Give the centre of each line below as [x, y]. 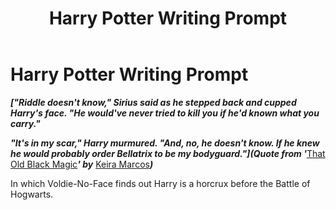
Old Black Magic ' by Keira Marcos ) [82, 164]
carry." [25, 123]
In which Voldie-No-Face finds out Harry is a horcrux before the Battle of [160, 183]
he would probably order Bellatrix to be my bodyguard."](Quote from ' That [168, 153]
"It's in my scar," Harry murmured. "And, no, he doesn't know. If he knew [165, 143]
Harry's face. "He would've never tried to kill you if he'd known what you [165, 113]
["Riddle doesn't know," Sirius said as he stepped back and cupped [153, 102]
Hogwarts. [32, 194]
